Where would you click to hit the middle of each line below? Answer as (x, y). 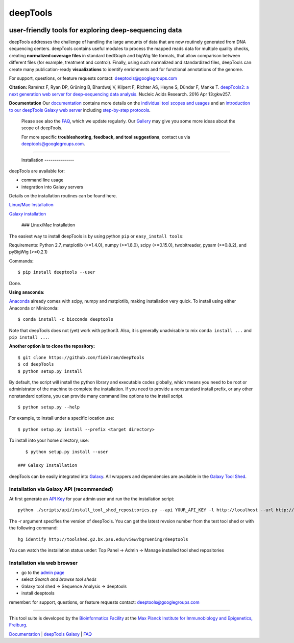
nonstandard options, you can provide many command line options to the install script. (96, 396)
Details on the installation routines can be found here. (63, 196)
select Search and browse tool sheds (59, 579)
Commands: (21, 261)
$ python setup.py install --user (67, 452)
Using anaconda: (27, 292)
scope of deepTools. (42, 128)
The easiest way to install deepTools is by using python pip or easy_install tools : (96, 236)
